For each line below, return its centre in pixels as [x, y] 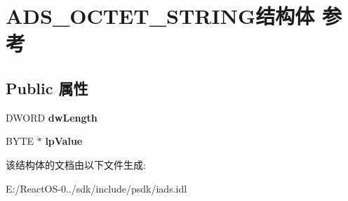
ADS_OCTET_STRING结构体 [160, 16]
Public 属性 [47, 87]
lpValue [64, 141]
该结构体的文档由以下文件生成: [76, 164]
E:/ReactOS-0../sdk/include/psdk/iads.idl [96, 188]
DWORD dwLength [52, 117]
